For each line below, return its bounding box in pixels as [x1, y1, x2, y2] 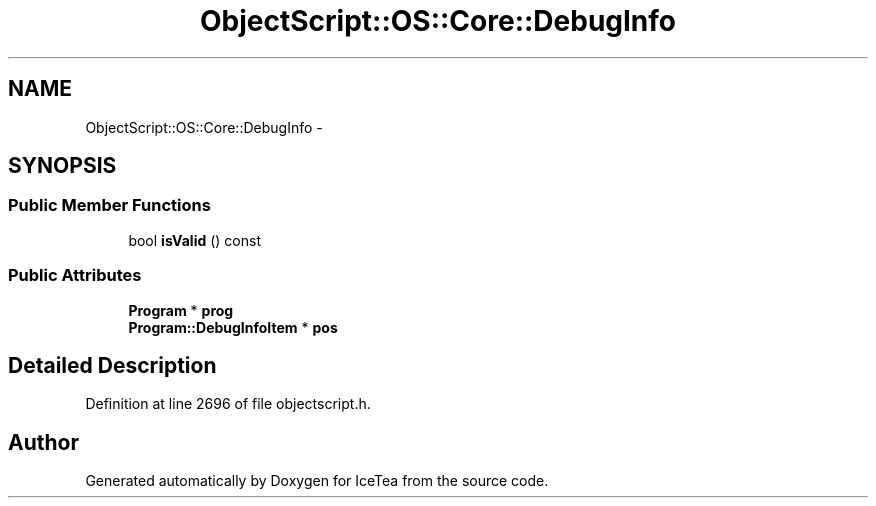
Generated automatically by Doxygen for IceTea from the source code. [85, 472, 549, 490]
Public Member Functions [8, 195, 211, 216]
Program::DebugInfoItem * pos [128, 318, 338, 336]
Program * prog [128, 301, 234, 319]
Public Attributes [8, 265, 142, 286]
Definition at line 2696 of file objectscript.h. [85, 395, 371, 413]
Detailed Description [8, 352, 217, 378]
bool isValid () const [128, 231, 261, 249]
